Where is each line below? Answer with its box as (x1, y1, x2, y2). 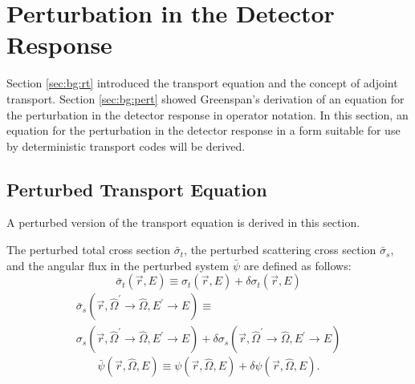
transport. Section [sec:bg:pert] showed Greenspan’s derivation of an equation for (6, 90, 405, 107)
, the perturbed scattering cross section (184, 241, 376, 258)
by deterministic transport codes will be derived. (6, 137, 246, 154)
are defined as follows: (243, 257, 352, 273)
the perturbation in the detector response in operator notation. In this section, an (6, 106, 409, 123)
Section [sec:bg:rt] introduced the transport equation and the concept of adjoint (6, 75, 398, 91)
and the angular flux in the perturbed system (6, 257, 230, 273)
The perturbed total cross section (6, 241, 171, 258)
